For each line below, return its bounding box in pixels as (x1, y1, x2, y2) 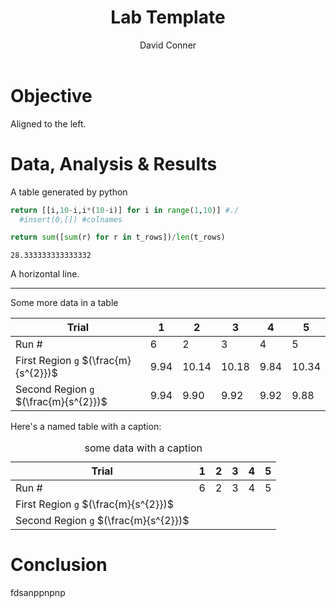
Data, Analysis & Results (10, 152, 218, 175)
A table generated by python (10, 186, 128, 198)
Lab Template (110, 6, 226, 29)
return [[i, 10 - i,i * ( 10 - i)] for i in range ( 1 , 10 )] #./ (10, 205, 240, 215)
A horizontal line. (10, 268, 80, 280)
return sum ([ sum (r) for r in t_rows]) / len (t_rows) (10, 232, 226, 243)
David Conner (139, 39, 197, 51)
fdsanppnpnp (10, 587, 66, 599)
